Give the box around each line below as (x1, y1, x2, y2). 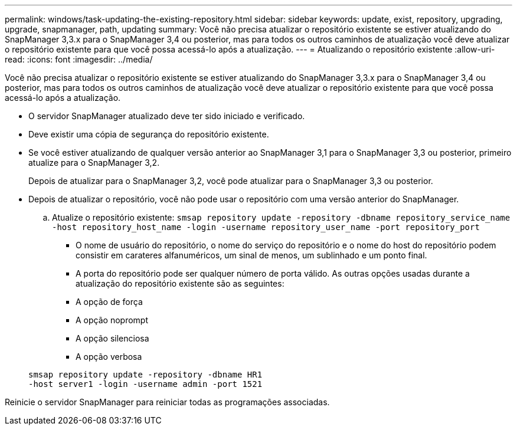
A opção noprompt (76, 315, 148, 325)
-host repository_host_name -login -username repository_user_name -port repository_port (52, 222, 480, 232)
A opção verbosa (76, 352, 142, 362)
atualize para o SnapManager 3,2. (28, 157, 160, 168)
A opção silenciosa (76, 333, 149, 343)
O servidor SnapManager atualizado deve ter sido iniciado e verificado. (28, 111, 305, 121)
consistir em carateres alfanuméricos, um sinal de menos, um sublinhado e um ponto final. (76, 250, 427, 260)
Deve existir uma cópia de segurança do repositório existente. (28, 129, 269, 139)
